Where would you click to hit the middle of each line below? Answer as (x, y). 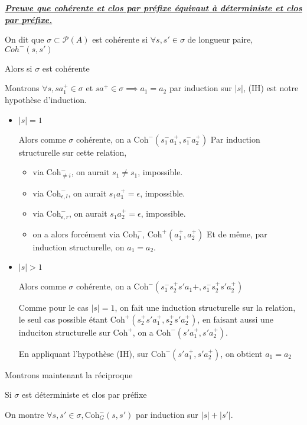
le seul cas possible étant (63, 319)
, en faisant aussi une (235, 319)
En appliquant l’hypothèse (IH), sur (84, 353)
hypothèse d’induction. (46, 99)
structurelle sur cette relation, (73, 152)
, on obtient (241, 353)
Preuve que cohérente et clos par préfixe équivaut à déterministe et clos (153, 8)
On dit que (25, 39)
